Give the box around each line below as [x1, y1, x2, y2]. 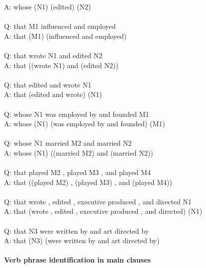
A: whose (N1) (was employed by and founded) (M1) [4, 118, 165, 129]
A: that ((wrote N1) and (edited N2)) [4, 60, 118, 70]
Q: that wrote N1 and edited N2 [4, 50, 103, 60]
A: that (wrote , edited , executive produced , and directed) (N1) [4, 206, 203, 216]
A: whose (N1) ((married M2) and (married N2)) [4, 147, 153, 158]
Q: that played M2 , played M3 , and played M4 [4, 167, 151, 178]
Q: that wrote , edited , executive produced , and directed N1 [4, 196, 192, 206]
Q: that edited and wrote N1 [4, 79, 92, 89]
